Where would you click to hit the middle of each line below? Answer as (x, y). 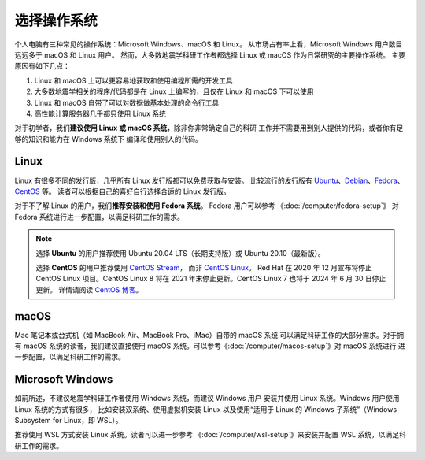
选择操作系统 (56, 20)
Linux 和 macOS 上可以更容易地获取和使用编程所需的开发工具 (134, 80)
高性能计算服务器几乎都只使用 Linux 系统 (100, 113)
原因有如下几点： (42, 66)
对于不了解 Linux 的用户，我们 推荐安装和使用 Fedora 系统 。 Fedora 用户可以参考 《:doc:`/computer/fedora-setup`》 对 (207, 206)
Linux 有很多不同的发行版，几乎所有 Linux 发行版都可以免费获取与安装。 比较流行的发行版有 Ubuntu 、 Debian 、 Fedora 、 (209, 180)
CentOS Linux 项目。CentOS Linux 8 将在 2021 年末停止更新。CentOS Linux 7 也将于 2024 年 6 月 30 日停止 (211, 279)
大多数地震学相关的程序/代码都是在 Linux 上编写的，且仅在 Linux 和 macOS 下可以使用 (174, 91)
